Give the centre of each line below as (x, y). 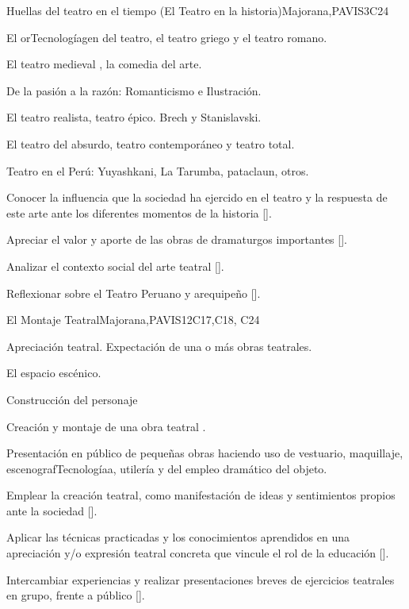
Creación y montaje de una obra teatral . (106, 426)
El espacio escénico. (54, 373)
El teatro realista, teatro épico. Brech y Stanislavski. (134, 117)
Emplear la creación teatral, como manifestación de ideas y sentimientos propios (201, 495)
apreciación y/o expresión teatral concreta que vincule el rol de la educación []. (198, 553)
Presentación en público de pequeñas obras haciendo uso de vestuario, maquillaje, (205, 453)
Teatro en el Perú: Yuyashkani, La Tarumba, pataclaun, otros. (158, 170)
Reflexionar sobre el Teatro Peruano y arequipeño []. (134, 293)
